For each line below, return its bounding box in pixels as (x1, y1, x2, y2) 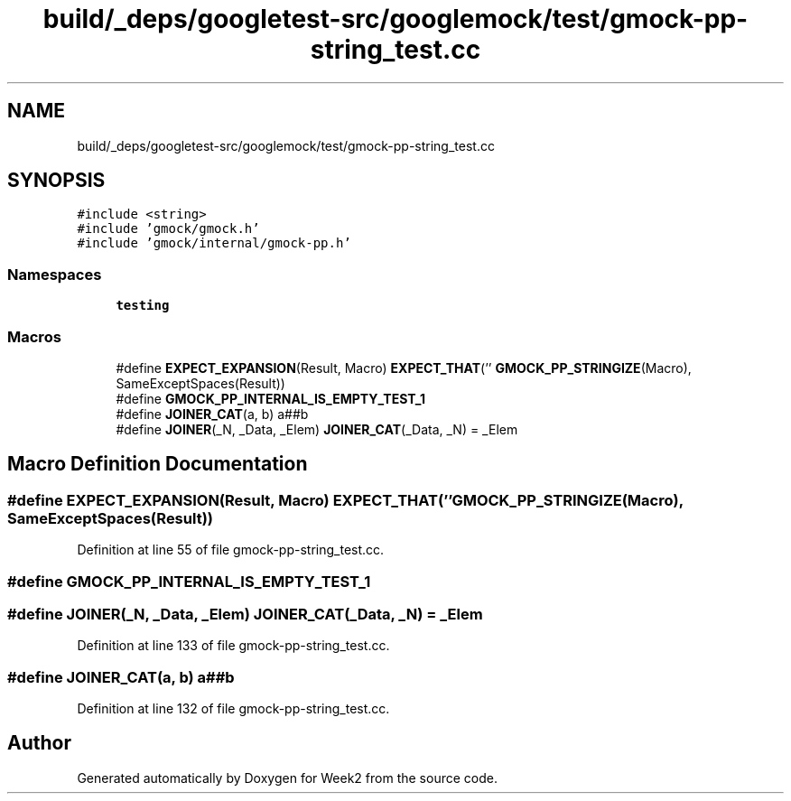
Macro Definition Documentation (7, 452, 308, 476)
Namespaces (7, 265, 102, 284)
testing (116, 298, 170, 313)
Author (7, 731, 71, 755)
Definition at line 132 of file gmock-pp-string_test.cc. (77, 701, 390, 717)
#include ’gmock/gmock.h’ (77, 221, 260, 237)
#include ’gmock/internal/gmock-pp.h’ (77, 236, 351, 251)
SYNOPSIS (7, 169, 106, 192)
